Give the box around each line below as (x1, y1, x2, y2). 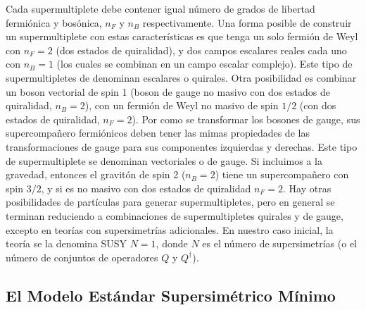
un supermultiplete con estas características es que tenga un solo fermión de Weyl (6, 29, 358, 44)
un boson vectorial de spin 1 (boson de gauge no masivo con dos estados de (6, 84, 330, 99)
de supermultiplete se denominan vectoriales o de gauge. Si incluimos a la (6, 153, 322, 168)
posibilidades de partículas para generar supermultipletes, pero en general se (6, 194, 335, 209)
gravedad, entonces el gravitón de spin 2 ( (6, 167, 186, 182)
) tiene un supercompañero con (215, 167, 349, 182)
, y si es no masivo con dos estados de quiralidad (41, 180, 251, 195)
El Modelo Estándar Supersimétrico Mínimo (6, 284, 336, 306)
